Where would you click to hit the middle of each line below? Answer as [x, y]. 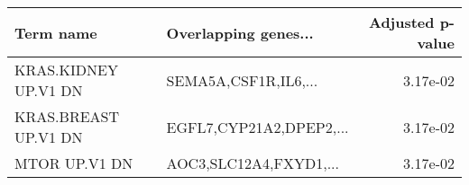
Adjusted [401, 22]
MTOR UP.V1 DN [74, 163]
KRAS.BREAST [67, 116]
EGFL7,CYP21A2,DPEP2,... [257, 127]
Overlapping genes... [240, 32]
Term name [56, 32]
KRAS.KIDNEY [66, 70]
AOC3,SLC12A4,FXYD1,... [253, 163]
